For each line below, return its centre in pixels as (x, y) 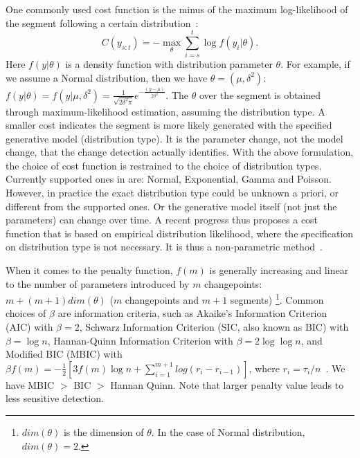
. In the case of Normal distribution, (228, 432)
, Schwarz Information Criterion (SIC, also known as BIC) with (214, 327)
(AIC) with (29, 327)
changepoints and (162, 299)
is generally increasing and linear (279, 270)
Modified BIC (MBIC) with (64, 354)
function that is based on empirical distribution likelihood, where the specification (180, 233)
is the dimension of (103, 432)
